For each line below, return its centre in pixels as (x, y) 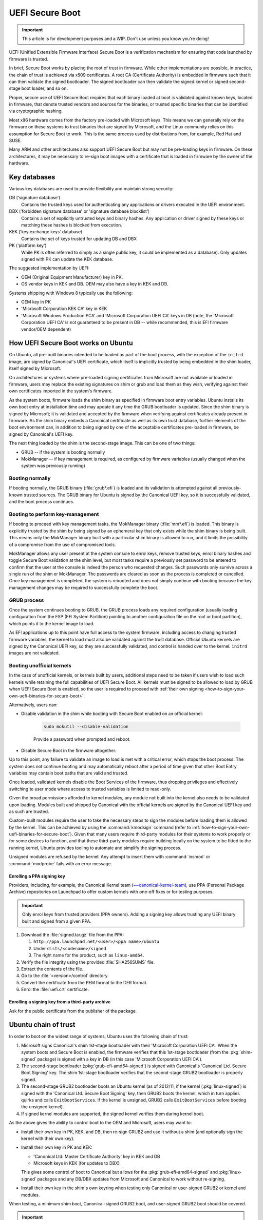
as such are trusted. (29, 811)
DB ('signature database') (35, 198)
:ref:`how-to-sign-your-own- (221, 827)
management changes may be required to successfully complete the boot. (84, 588)
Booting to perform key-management (54, 514)
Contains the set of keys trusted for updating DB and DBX (79, 239)
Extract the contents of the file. (52, 969)
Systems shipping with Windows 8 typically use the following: (71, 293)
